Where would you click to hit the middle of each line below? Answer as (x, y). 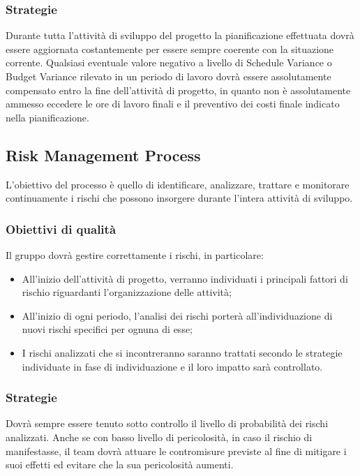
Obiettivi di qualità (61, 229)
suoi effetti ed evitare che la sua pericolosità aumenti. (120, 464)
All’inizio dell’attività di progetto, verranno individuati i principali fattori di (185, 278)
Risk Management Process (103, 155)
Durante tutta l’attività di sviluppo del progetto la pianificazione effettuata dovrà (180, 35)
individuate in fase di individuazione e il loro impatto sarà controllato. (172, 366)
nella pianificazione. (47, 117)
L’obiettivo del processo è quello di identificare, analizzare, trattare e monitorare (178, 184)
